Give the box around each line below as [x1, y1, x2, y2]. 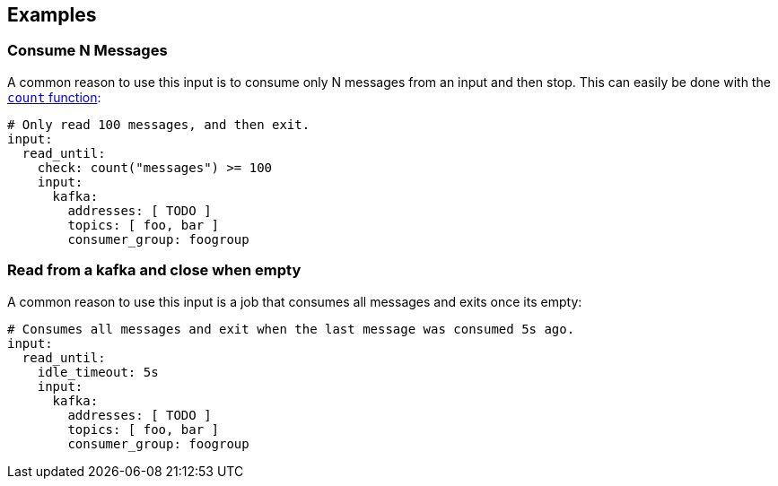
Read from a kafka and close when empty [7, 261, 302, 280]
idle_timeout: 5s [37, 364, 159, 379]
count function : [7, 89, 101, 105]
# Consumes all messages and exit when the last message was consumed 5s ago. [7, 321, 575, 336]
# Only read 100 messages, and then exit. [7, 117, 310, 132]
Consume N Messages [7, 41, 168, 60]
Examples [7, 4, 97, 26]
